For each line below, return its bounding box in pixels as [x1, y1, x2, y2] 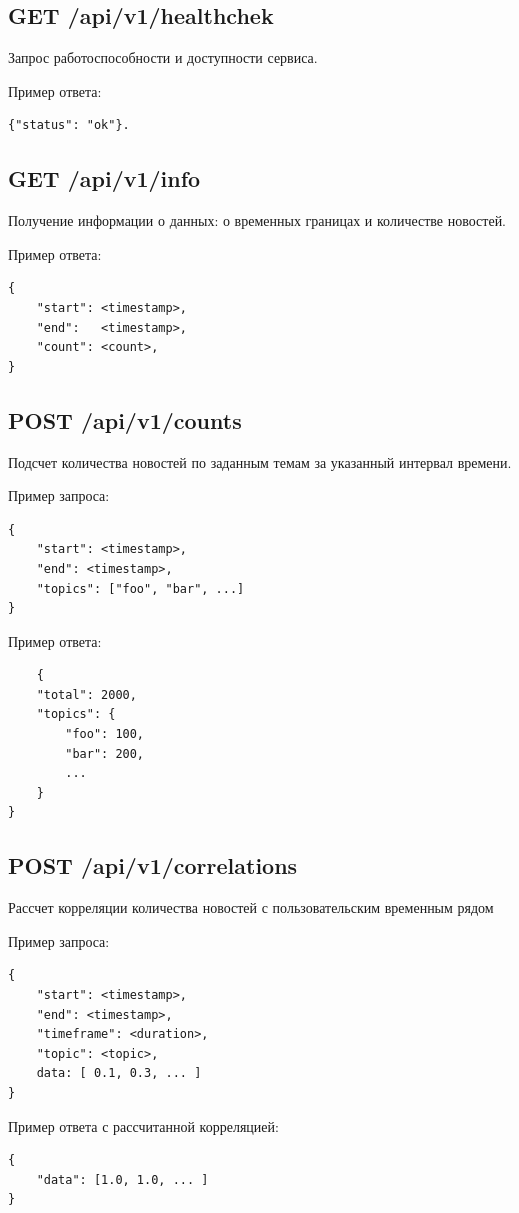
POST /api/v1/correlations [8, 850, 298, 881]
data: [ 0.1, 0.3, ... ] [36, 1066, 202, 1081]
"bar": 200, [65, 746, 145, 761]
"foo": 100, [65, 727, 145, 742]
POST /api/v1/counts [8, 404, 242, 435]
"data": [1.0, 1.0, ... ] [36, 1172, 209, 1187]
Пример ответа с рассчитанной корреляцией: [8, 1115, 279, 1136]
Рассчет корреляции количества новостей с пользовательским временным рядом [8, 897, 494, 918]
